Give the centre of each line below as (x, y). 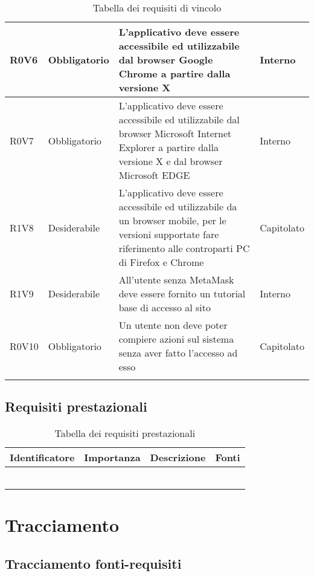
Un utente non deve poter (173, 325)
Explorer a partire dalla (168, 147)
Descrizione (178, 458)
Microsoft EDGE (154, 175)
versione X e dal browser (171, 161)
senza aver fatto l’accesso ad (178, 353)
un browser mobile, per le (172, 220)
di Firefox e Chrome (161, 262)
